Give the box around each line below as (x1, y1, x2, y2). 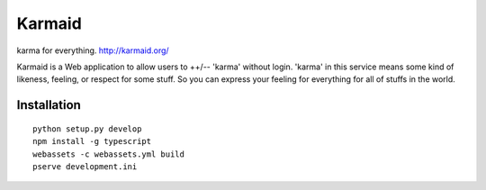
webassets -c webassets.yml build (32, 149, 184, 159)
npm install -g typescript (32, 136, 152, 147)
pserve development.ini (32, 161, 138, 171)
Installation (16, 97, 81, 113)
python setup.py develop (32, 123, 142, 134)
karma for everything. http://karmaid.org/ (16, 45, 170, 56)
